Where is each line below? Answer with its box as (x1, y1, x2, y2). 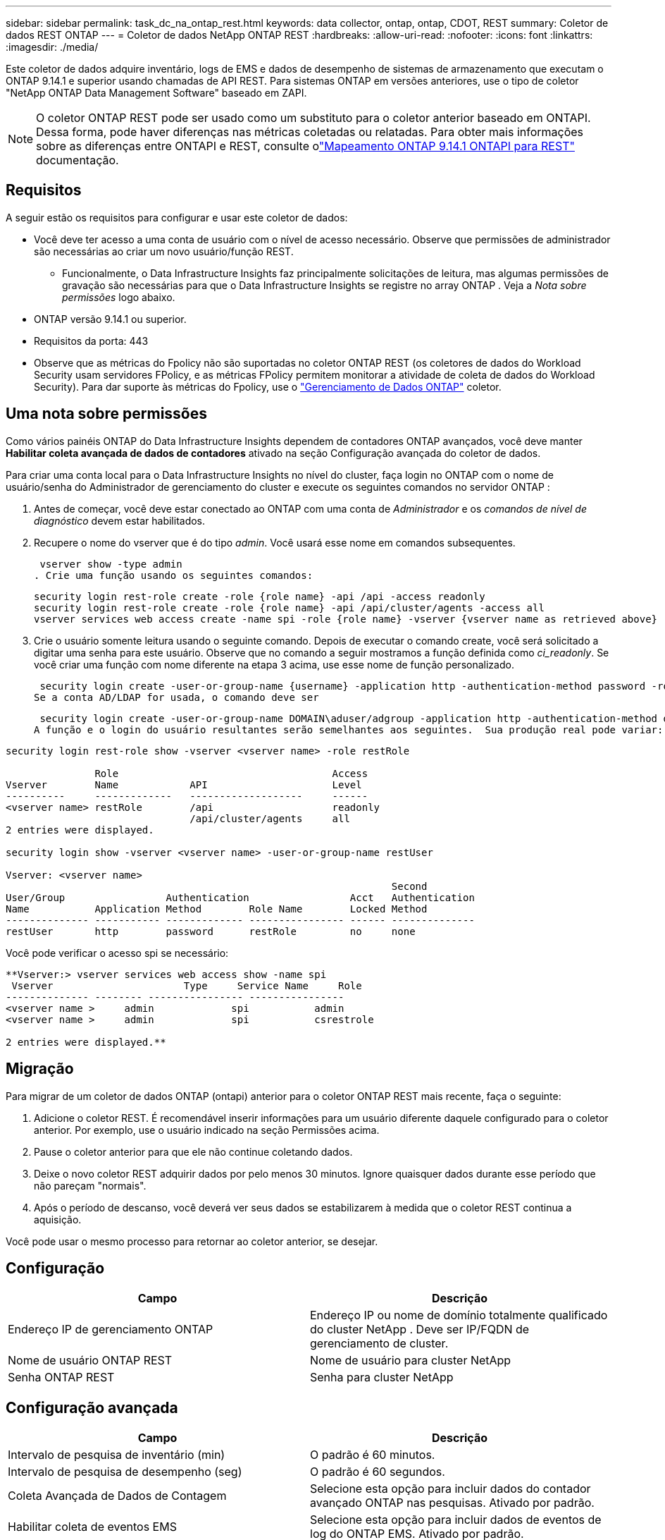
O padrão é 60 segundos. (310, 1465, 445, 1479)
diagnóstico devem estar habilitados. (34, 514, 206, 527)
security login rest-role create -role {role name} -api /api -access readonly (34, 590, 485, 602)
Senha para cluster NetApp (310, 1370, 454, 1385)
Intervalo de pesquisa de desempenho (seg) (8, 1465, 242, 1479)
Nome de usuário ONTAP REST (8, 1353, 173, 1368)
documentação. (36, 153, 119, 167)
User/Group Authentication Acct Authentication (6, 891, 475, 903)
